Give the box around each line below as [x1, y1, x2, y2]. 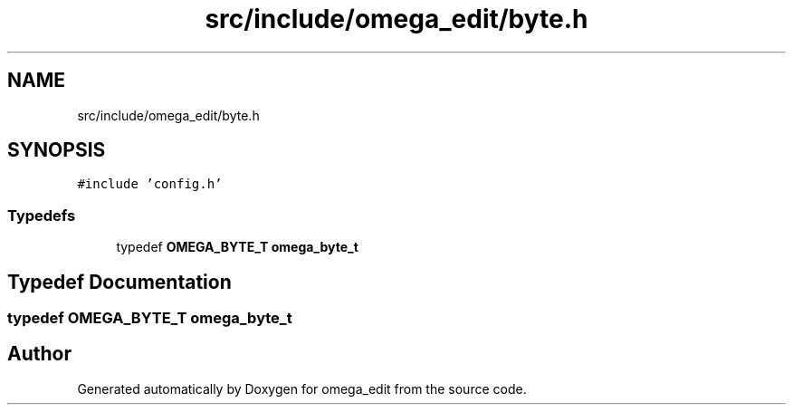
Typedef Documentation [7, 270, 232, 293]
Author [7, 342, 72, 366]
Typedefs [7, 206, 76, 225]
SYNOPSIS [7, 139, 106, 162]
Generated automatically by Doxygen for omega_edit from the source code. [77, 380, 527, 397]
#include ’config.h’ [77, 177, 223, 192]
